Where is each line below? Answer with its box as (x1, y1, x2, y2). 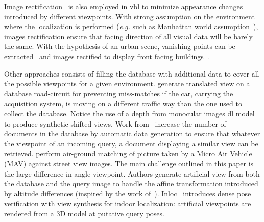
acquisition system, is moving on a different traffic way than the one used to (4, 98, 242, 109)
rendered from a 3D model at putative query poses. (4, 208, 164, 218)
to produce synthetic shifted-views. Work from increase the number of (4, 118, 226, 129)
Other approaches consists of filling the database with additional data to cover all (4, 68, 259, 79)
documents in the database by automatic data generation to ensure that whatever (4, 128, 260, 139)
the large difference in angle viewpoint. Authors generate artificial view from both (4, 168, 260, 179)
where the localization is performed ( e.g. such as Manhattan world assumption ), (4, 21, 258, 32)
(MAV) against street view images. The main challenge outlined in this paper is (4, 158, 254, 168)
